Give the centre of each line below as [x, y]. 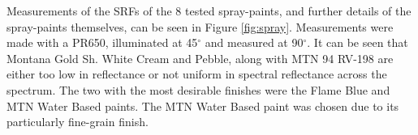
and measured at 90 [254, 42]
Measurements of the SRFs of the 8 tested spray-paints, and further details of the [209, 11]
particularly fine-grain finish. [78, 122]
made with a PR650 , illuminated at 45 [102, 42]
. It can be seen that [358, 42]
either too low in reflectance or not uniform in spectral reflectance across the [197, 74]
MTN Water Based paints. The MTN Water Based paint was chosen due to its [203, 105]
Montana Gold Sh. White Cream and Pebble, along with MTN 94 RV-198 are [200, 58]
